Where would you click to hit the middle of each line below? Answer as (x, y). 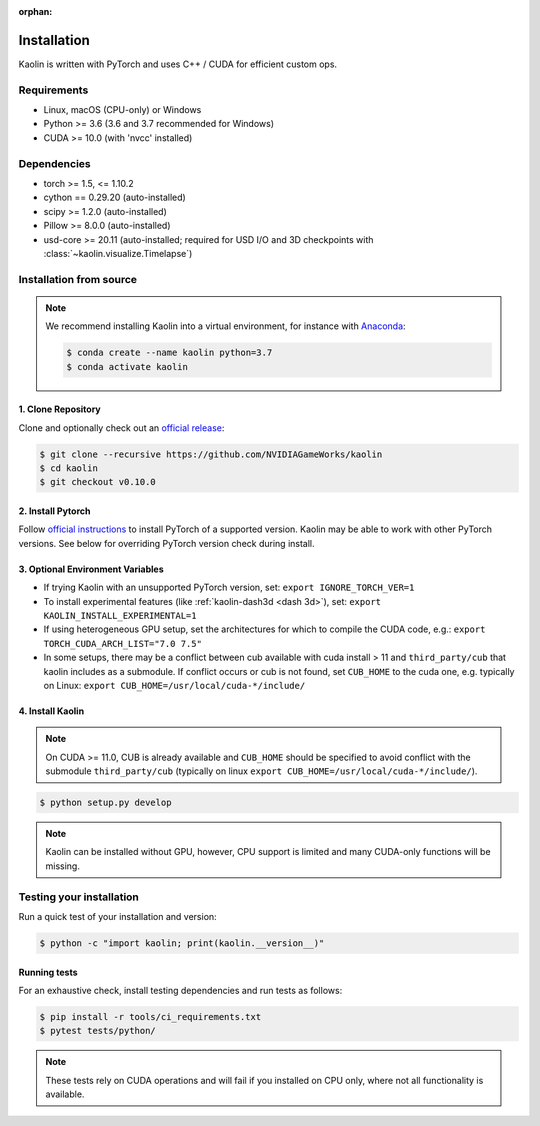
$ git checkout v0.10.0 (98, 482)
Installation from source (78, 279)
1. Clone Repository (60, 409)
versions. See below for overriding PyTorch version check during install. (166, 543)
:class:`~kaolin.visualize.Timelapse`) (118, 253)
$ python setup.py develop (105, 803)
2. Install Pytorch (54, 511)
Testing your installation (79, 897)
